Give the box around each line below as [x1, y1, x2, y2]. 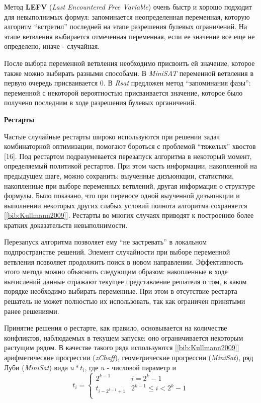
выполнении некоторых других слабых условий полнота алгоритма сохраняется [4, 200, 247, 210]
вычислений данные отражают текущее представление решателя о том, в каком [4, 276, 247, 286]
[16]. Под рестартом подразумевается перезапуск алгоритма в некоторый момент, [4, 150, 252, 161]
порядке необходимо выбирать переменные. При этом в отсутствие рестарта [4, 286, 237, 296]
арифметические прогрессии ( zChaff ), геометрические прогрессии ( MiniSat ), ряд [4, 352, 253, 362]
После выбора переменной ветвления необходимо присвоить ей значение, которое [4, 57, 255, 68]
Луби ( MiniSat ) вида [4, 362, 68, 372]
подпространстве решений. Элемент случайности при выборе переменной [4, 247, 230, 257]
